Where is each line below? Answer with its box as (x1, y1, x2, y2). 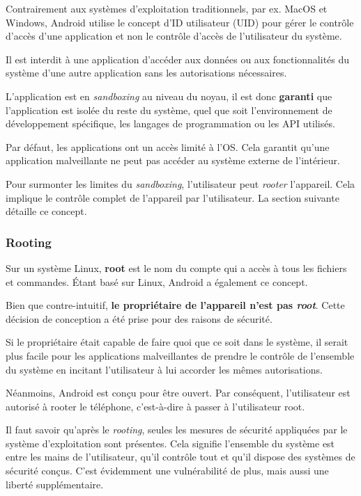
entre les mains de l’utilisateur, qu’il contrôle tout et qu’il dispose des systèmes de (6, 449, 355, 464)
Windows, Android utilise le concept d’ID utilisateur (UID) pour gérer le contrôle (6, 15, 354, 29)
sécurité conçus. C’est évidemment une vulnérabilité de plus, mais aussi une (6, 463, 329, 478)
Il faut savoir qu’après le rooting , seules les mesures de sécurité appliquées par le (6, 422, 348, 437)
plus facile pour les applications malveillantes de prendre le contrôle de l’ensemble (6, 348, 355, 362)
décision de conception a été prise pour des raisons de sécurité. (6, 311, 272, 326)
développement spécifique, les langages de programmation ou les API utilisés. (6, 116, 335, 131)
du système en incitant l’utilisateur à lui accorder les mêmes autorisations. (6, 362, 323, 376)
